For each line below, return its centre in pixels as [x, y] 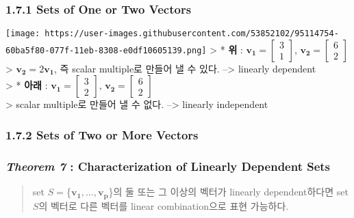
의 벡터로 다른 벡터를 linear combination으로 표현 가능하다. [164, 205]
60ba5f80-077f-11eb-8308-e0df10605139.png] [106, 50]
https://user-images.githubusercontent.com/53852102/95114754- [192, 34]
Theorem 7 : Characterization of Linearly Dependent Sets [168, 166]
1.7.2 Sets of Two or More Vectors [102, 134]
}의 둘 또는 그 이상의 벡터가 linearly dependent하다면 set [228, 192]
